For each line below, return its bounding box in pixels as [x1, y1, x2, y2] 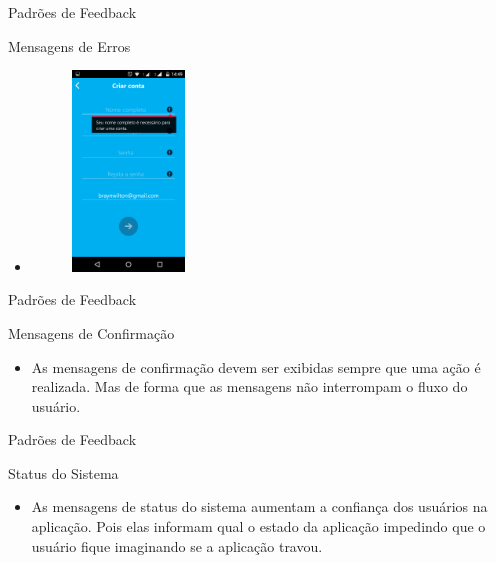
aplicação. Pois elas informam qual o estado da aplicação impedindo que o [31, 516, 486, 537]
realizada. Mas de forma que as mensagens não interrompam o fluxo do [31, 376, 468, 397]
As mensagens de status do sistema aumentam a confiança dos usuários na [31, 496, 488, 517]
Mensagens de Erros [8, 35, 131, 56]
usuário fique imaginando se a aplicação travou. [31, 535, 323, 556]
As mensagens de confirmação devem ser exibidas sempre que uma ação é [31, 356, 481, 377]
